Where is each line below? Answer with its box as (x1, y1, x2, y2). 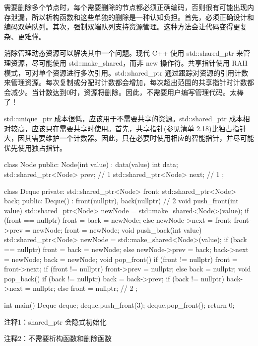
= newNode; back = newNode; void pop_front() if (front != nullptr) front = (4, 254, 238, 264)
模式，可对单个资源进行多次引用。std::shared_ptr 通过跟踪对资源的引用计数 (4, 67, 249, 78)
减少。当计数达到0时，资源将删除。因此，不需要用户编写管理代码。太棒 (10, 86, 244, 97)
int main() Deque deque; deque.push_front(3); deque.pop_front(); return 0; (4, 300, 235, 310)
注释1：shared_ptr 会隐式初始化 (4, 316, 107, 327)
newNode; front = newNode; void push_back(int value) (32, 224, 202, 235)
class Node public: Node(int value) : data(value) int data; (4, 159, 178, 170)
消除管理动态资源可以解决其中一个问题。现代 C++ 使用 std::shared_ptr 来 (4, 48, 244, 58)
